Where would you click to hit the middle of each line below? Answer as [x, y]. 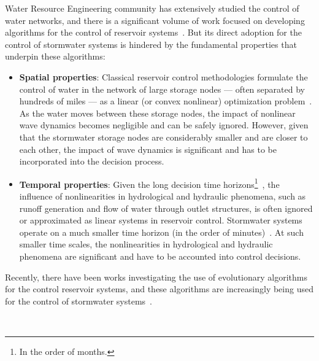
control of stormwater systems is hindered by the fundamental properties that [151, 44]
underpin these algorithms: [55, 56]
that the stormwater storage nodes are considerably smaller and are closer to [163, 137]
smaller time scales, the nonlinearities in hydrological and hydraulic [146, 244]
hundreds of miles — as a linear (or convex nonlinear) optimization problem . [166, 101]
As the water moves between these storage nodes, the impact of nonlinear [157, 113]
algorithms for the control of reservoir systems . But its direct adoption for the [153, 32]
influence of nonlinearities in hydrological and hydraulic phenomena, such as [163, 196]
